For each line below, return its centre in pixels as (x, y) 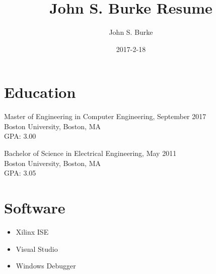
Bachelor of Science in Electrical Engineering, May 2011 (90, 153)
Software (35, 207)
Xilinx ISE (32, 231)
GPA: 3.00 (20, 136)
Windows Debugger (46, 266)
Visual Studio (37, 249)
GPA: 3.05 (20, 173)
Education (40, 92)
